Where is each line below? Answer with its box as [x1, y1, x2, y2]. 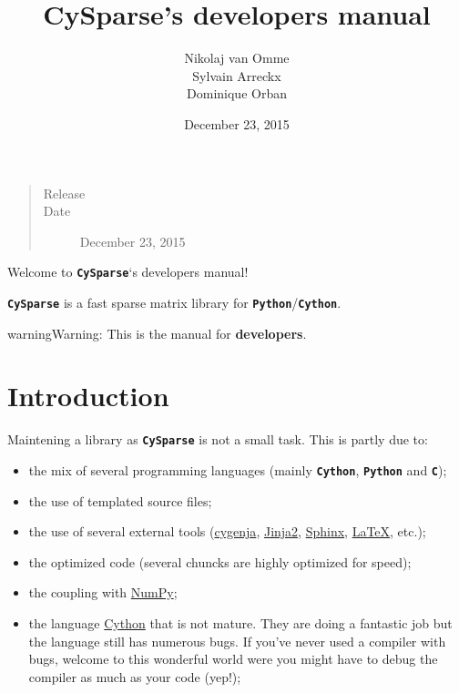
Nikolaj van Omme [184, 48, 290, 67]
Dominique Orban [187, 84, 287, 103]
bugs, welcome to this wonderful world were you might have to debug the [28, 649, 438, 668]
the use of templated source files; [28, 491, 212, 510]
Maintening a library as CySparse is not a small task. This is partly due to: [7, 430, 428, 449]
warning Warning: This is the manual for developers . [7, 323, 307, 342]
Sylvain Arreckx [192, 66, 281, 85]
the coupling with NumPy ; [28, 583, 178, 602]
